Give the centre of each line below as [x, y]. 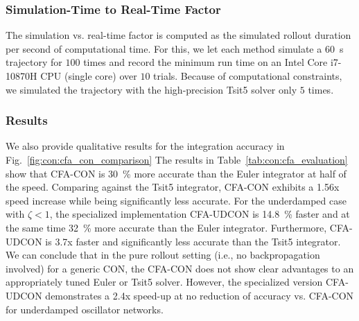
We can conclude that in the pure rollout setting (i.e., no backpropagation [163, 255]
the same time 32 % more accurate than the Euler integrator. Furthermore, [166, 227]
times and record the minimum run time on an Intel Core [205, 62]
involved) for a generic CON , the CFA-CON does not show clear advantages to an [180, 268]
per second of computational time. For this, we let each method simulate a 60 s [175, 48]
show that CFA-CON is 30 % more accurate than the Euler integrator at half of [176, 173]
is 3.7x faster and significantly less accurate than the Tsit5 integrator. [193, 241]
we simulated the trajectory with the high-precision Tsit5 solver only [151, 89]
